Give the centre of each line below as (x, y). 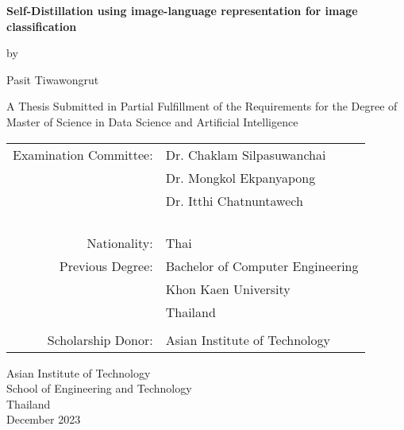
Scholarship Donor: (100, 339)
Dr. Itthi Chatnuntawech (234, 200)
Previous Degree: (106, 265)
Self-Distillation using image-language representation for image (182, 10)
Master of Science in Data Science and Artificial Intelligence (152, 121)
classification (42, 26)
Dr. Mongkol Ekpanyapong (240, 177)
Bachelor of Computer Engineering (262, 265)
